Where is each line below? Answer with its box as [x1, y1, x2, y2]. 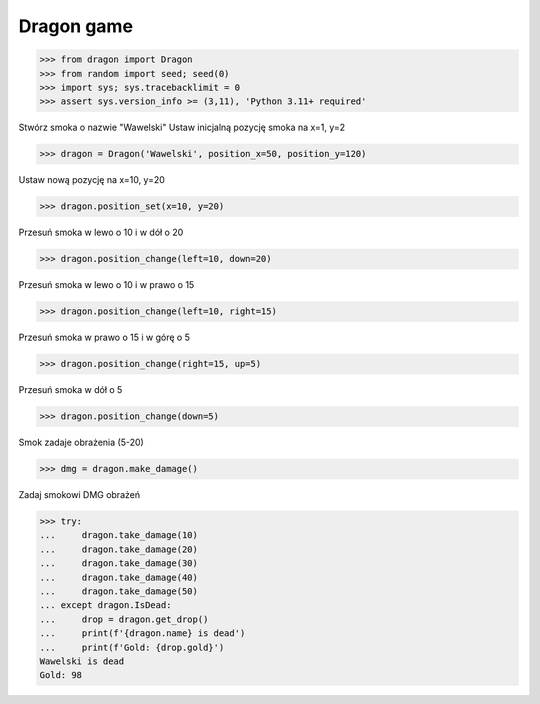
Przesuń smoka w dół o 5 [18, 384, 123, 396]
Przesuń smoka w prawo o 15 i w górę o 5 [18, 331, 190, 344]
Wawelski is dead [39, 655, 125, 667]
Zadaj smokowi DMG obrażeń [18, 489, 140, 501]
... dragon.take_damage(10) [39, 530, 199, 541]
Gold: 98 [39, 670, 83, 681]
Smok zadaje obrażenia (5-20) [18, 436, 144, 449]
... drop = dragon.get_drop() [39, 613, 209, 625]
